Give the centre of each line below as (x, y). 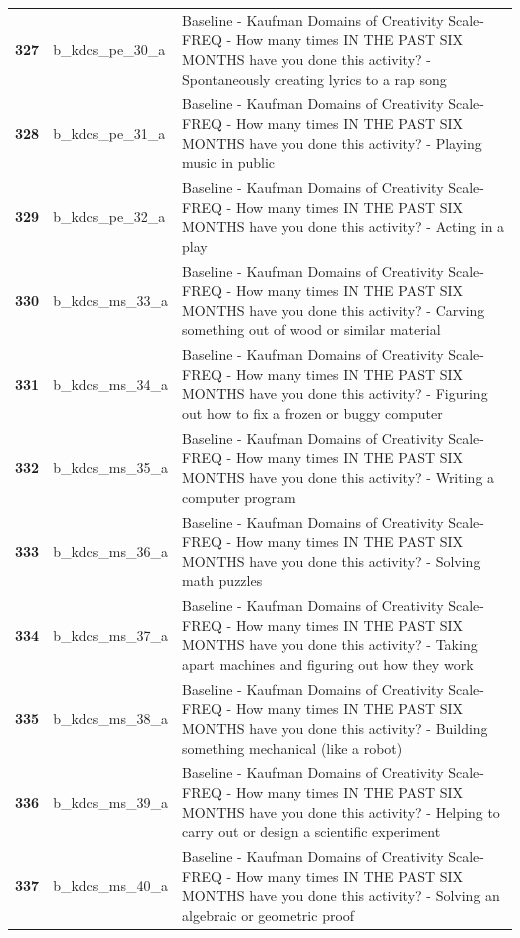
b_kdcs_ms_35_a (111, 467)
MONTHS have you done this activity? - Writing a (338, 477)
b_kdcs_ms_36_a (111, 550)
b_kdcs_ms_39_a (111, 801)
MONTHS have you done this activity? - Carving (333, 309)
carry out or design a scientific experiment (311, 831)
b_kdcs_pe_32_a (109, 216)
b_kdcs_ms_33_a (111, 300)
